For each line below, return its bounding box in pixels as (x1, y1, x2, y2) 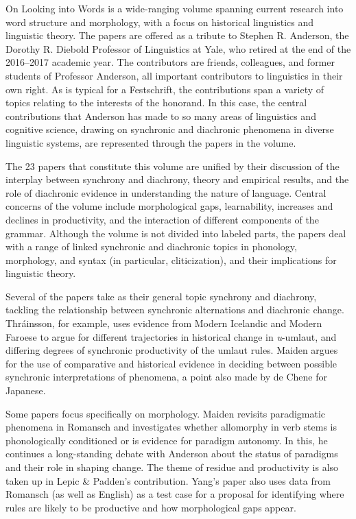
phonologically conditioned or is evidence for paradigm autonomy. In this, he (5, 433, 328, 447)
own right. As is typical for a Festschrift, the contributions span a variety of (5, 82, 324, 96)
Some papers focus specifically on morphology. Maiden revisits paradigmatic (5, 406, 326, 420)
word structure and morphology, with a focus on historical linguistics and (5, 14, 314, 29)
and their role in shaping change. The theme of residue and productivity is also (5, 460, 339, 474)
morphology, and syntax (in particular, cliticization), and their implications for (5, 252, 337, 267)
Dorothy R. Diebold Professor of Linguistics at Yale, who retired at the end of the (5, 41, 351, 56)
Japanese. (5, 383, 46, 398)
